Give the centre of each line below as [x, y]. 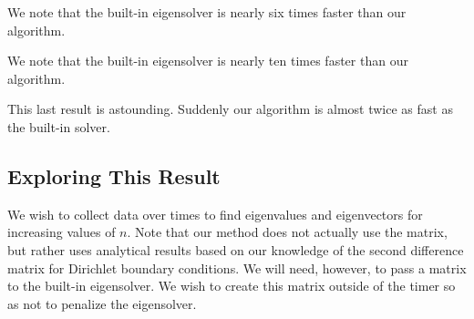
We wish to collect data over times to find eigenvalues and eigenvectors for [215, 214]
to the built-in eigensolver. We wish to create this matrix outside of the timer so [232, 286]
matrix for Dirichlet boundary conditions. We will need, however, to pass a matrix [237, 268]
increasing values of [62, 232]
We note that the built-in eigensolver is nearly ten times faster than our [208, 61]
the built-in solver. [59, 126]
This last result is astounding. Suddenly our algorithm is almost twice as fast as [230, 109]
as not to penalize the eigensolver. [102, 303]
